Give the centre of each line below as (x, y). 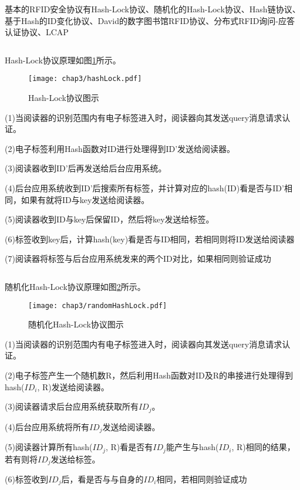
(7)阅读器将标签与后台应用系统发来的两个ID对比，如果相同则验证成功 (138, 258)
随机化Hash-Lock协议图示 (76, 324)
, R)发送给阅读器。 (73, 386)
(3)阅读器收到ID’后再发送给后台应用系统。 (86, 168)
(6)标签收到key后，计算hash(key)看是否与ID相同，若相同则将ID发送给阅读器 (150, 239)
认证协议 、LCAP (37, 32)
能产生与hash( (192, 447)
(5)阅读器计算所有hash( (49, 447)
